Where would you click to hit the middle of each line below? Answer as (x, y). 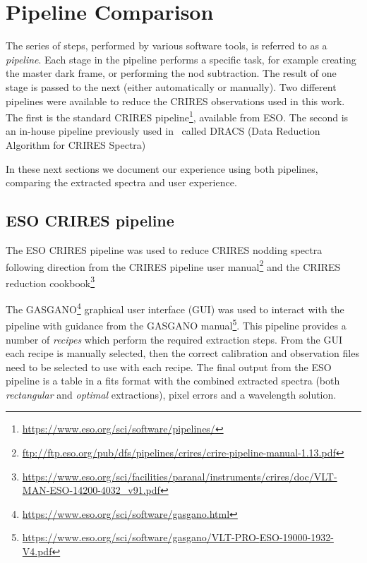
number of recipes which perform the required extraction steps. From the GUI (174, 339)
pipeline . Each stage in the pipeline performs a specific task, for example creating (181, 59)
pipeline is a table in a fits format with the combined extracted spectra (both (173, 381)
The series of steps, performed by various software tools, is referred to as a (167, 46)
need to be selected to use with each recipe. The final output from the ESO (169, 367)
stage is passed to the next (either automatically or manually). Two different (171, 86)
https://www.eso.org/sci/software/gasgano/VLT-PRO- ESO (151, 537)
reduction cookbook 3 (50, 281)
